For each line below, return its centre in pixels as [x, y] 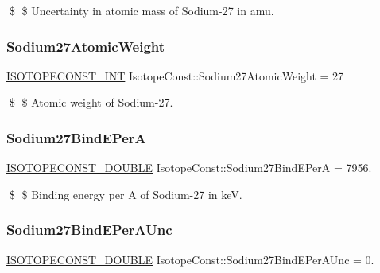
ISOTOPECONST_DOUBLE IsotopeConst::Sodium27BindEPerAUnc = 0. [190, 259]
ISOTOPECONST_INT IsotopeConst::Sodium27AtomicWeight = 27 [175, 75]
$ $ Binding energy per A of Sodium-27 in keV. [126, 194]
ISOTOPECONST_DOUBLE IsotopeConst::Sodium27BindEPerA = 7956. [189, 168]
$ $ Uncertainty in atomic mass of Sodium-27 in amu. [142, 10]
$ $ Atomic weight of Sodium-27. [91, 102]
